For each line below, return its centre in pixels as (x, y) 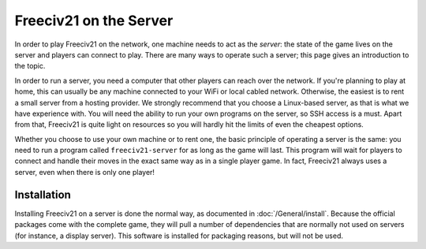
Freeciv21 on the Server (94, 20)
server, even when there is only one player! (85, 172)
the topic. (30, 66)
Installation (43, 194)
